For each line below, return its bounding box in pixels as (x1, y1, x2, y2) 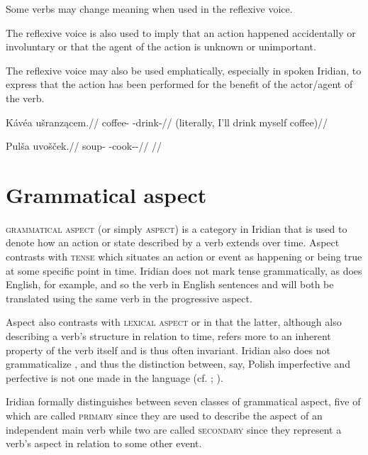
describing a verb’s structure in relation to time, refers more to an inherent (6, 329, 331, 344)
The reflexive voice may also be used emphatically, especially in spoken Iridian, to (6, 62, 362, 77)
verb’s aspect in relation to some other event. (6, 436, 202, 451)
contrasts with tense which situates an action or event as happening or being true (6, 249, 362, 264)
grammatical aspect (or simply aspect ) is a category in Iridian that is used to (6, 221, 347, 236)
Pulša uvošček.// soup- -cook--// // (6, 138, 162, 153)
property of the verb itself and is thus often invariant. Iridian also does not (6, 342, 330, 357)
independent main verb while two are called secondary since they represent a (6, 422, 342, 437)
